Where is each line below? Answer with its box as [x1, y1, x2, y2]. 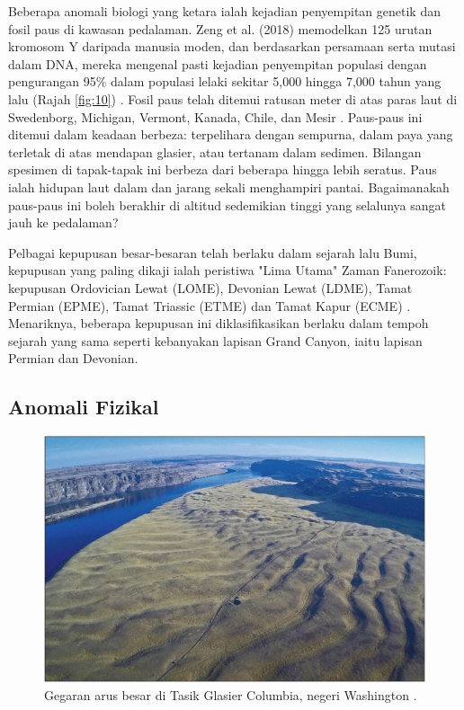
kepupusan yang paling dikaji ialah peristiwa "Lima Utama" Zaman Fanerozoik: [8, 261, 447, 280]
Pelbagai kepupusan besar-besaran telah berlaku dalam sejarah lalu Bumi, [8, 243, 417, 262]
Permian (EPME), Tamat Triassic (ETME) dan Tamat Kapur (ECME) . [8, 296, 411, 315]
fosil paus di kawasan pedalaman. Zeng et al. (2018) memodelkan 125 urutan [8, 19, 433, 38]
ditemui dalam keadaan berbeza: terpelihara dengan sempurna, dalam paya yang [8, 125, 453, 144]
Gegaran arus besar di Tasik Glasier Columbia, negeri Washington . [44, 685, 417, 704]
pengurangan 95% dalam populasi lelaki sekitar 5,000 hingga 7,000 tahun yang [8, 72, 442, 91]
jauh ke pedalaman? [8, 213, 119, 232]
